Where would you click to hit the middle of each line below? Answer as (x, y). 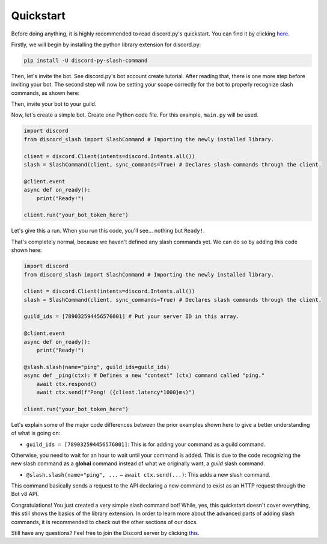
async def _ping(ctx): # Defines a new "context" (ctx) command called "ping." (144, 375)
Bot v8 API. (25, 494)
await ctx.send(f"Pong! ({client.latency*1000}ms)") (116, 392)
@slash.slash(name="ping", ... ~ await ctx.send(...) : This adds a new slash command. (148, 474)
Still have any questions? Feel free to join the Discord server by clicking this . (105, 533)
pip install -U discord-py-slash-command (86, 60)
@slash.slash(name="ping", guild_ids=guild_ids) (97, 367)
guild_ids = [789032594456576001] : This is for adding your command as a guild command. (146, 444)
